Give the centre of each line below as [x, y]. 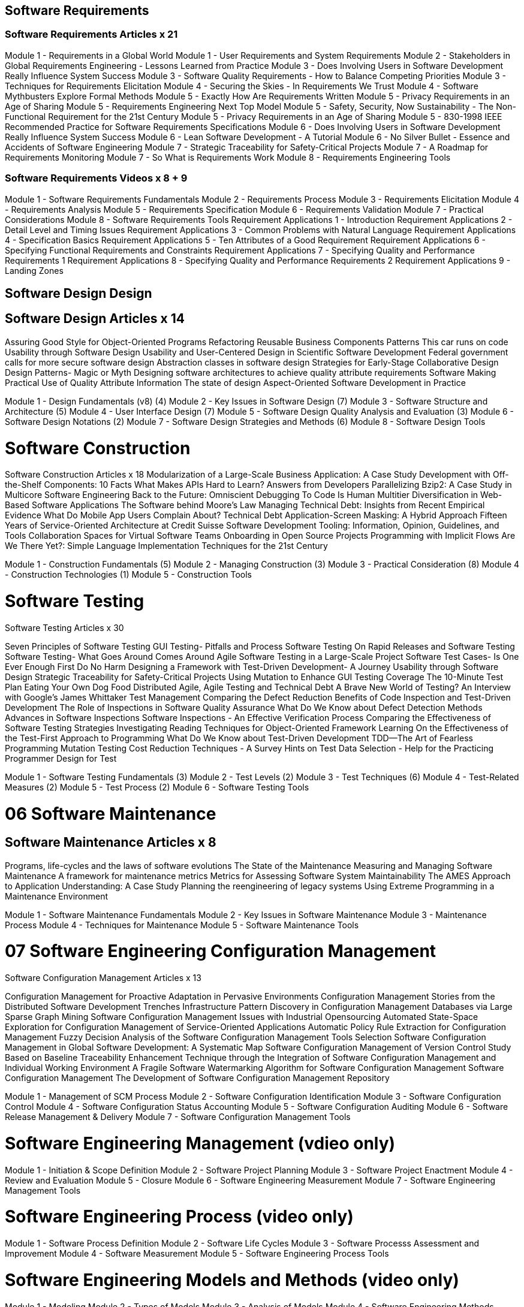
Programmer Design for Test [61, 758]
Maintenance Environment [56, 896]
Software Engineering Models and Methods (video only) [232, 1280]
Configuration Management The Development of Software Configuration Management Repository [197, 1078]
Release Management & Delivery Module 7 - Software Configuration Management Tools [178, 1117]
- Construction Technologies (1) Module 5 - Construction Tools [129, 575]
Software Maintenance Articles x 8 [111, 843]
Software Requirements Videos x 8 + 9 [96, 178]
